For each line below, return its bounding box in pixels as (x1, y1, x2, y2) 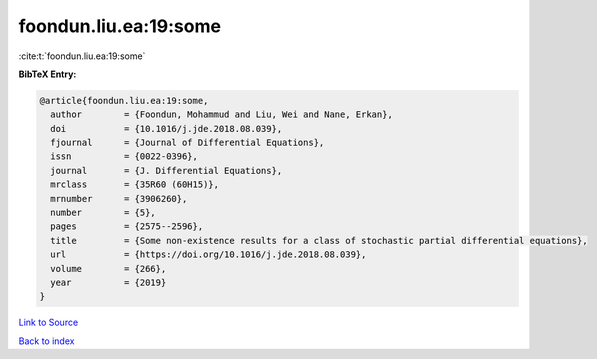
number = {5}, (50, 207, 157, 219)
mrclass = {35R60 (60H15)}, (50, 179, 220, 190)
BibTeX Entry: (18, 68, 77, 80)
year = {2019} (50, 277, 167, 288)
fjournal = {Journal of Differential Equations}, (50, 137, 325, 149)
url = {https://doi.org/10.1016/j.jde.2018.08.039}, (50, 249, 367, 260)
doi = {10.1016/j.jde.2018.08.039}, (50, 123, 283, 134)
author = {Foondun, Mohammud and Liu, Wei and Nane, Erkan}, (50, 109, 394, 120)
